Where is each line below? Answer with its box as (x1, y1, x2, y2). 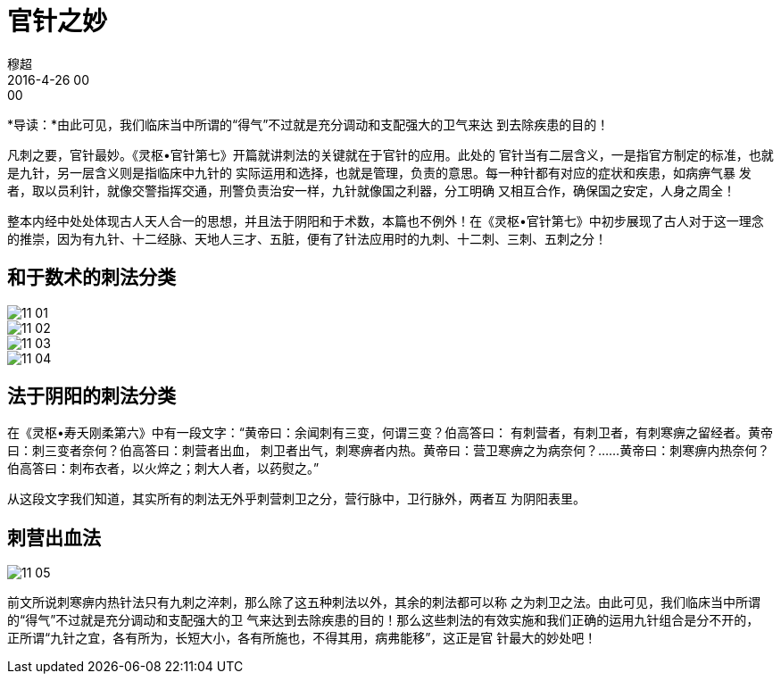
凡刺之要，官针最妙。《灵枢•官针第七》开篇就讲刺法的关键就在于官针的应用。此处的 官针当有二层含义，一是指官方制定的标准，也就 (7, 146, 774, 162)
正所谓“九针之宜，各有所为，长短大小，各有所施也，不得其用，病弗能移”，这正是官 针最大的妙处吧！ (7, 630, 597, 646)
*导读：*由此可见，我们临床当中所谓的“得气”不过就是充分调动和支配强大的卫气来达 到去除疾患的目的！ (7, 116, 610, 132)
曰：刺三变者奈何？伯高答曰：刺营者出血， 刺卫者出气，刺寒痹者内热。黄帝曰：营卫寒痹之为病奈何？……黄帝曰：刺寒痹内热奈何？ (7, 443, 770, 459)
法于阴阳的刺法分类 (7, 385, 176, 408)
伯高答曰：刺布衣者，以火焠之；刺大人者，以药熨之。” (7, 461, 320, 477)
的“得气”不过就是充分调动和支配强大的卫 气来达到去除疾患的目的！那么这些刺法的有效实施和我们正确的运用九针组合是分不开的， (7, 612, 760, 628)
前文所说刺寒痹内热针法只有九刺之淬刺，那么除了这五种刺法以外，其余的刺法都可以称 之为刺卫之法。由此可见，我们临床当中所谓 (7, 594, 760, 610)
